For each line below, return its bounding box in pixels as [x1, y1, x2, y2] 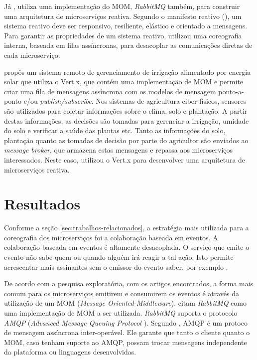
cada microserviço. [4, 49, 60, 60]
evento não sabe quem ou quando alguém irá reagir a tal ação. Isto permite [4, 252, 234, 262]
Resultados [4, 193, 81, 214]
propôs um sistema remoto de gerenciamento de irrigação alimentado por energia [4, 66, 251, 77]
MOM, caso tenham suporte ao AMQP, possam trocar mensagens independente [4, 337, 247, 347]
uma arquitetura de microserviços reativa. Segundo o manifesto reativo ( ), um [4, 10, 242, 21]
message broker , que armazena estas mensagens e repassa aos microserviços [4, 145, 233, 155]
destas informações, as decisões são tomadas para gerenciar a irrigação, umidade [4, 115, 249, 126]
